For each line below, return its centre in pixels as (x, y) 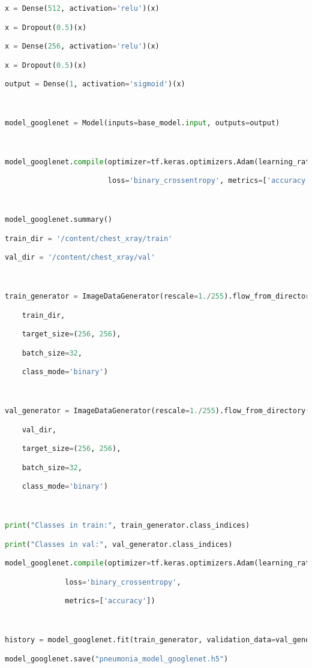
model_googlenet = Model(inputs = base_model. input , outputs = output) (142, 123)
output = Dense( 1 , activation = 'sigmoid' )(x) (95, 84)
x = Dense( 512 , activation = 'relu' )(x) (82, 8)
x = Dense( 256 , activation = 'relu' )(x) (82, 46)
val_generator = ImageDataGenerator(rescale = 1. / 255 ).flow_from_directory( (157, 411)
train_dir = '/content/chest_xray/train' (89, 238)
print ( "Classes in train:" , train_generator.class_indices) (127, 526)
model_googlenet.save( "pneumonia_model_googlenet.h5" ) (117, 659)
